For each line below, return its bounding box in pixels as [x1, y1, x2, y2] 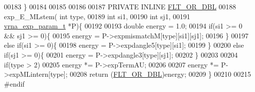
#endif [4, 78, 25, 89]
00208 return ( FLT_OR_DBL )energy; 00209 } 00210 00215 [70, 69, 251, 79]
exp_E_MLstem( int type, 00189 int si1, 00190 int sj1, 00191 [4, 11, 190, 21]
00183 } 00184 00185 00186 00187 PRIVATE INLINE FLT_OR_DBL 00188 [4, 1, 236, 11]
